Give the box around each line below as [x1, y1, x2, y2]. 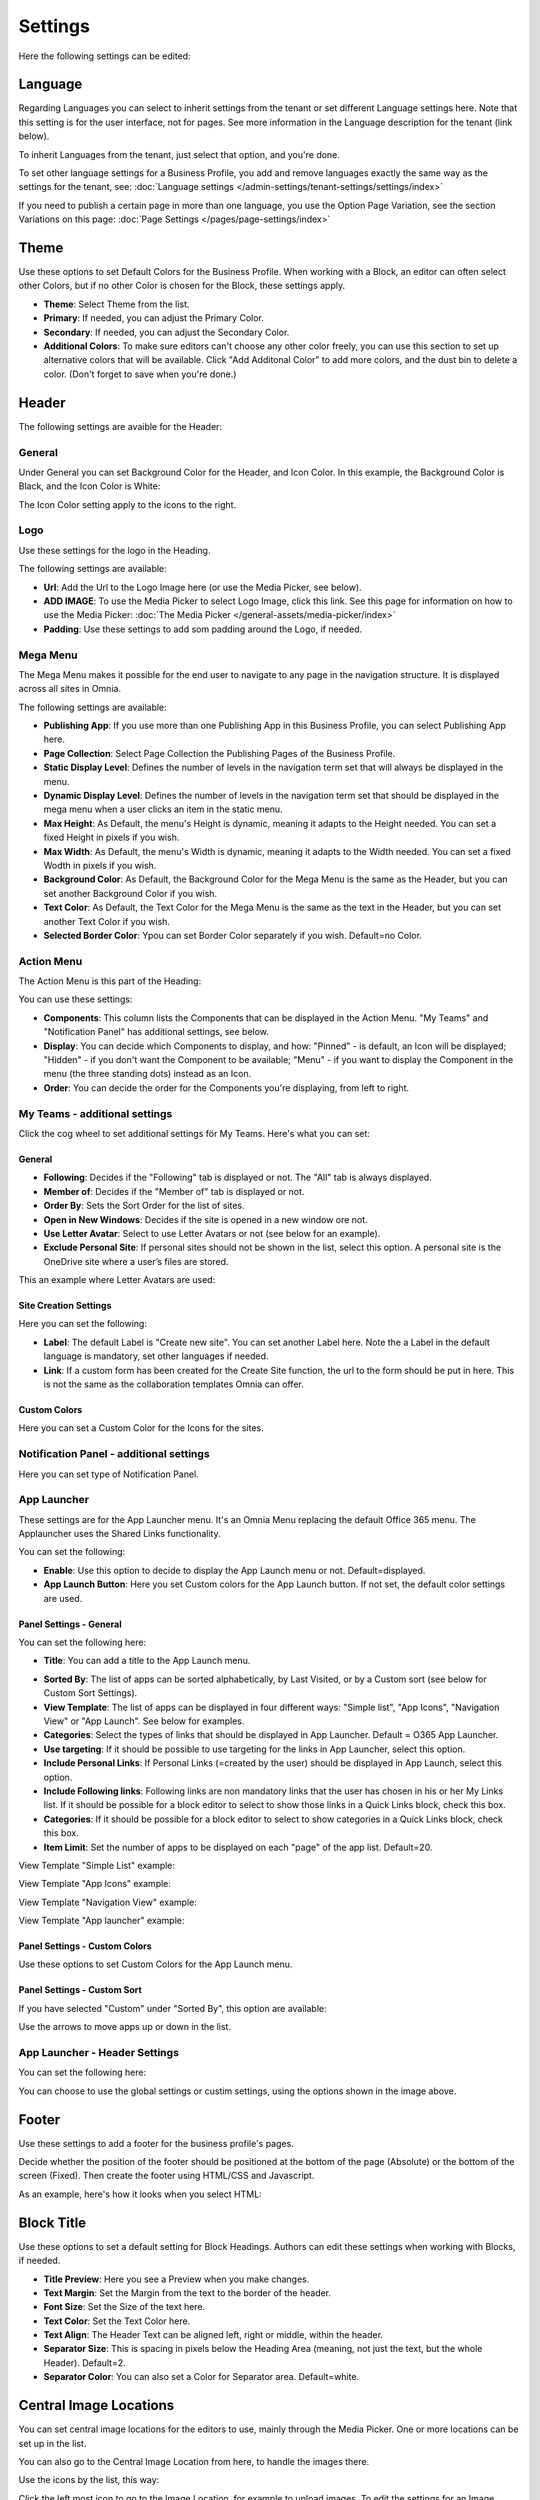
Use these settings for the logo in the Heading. [18, 544, 211, 556]
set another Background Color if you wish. [43, 887, 218, 899]
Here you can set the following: [18, 1318, 147, 1330]
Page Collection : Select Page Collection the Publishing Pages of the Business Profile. [43, 747, 396, 759]
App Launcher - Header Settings [18, 2046, 180, 2059]
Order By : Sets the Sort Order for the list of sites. [43, 1200, 245, 1212]
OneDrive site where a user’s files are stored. [43, 1255, 229, 1267]
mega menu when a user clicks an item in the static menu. [43, 803, 284, 815]
